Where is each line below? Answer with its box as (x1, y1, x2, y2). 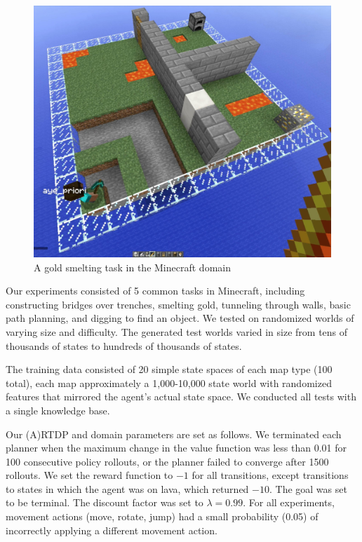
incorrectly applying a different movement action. (6, 522, 217, 537)
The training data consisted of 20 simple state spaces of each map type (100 (6, 362, 333, 377)
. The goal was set (269, 481, 347, 496)
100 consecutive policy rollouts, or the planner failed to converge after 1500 (6, 454, 329, 468)
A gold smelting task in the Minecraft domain (34, 259, 231, 274)
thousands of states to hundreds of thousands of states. (6, 338, 242, 353)
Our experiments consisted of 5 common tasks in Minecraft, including (6, 283, 305, 298)
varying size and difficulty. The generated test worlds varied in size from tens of (6, 324, 348, 339)
